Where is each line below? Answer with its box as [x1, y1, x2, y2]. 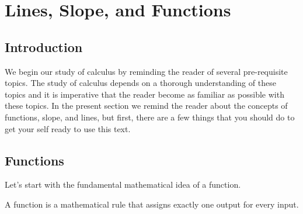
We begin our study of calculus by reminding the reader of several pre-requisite [5, 65, 288, 77]
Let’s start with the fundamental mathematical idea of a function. [5, 178, 241, 191]
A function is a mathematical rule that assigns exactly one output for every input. [5, 198, 299, 210]
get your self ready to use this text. [5, 122, 131, 134]
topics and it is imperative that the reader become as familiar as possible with [5, 88, 284, 100]
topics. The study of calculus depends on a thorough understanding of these [5, 77, 276, 89]
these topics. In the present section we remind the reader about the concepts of [5, 99, 288, 112]
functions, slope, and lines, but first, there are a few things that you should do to [5, 111, 295, 123]
